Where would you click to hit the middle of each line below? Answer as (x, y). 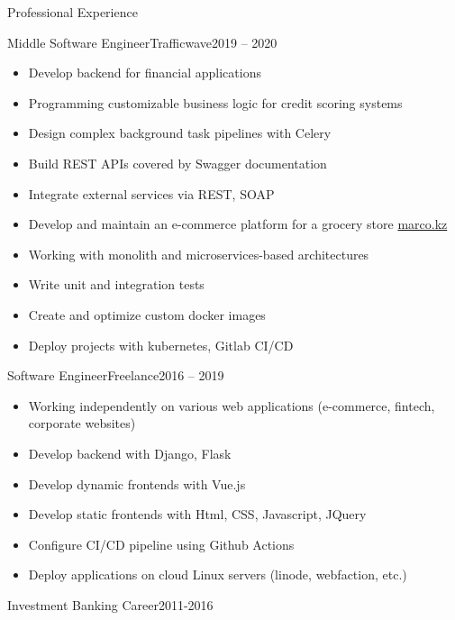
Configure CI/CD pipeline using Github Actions (161, 544)
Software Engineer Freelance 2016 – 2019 (116, 375)
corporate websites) (82, 423)
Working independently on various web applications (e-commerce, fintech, (232, 405)
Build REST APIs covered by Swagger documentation (177, 163)
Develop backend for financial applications (145, 73)
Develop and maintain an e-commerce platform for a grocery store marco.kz (238, 224)
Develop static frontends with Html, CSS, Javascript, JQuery (197, 514)
